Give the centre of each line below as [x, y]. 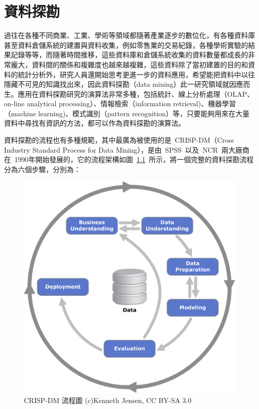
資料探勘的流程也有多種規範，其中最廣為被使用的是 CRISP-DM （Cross [119, 140]
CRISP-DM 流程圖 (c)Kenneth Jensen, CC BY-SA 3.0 [108, 400]
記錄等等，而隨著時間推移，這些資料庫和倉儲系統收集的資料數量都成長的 [129, 55]
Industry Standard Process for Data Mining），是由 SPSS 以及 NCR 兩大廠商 [127, 149]
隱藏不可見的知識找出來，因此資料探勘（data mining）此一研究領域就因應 [124, 84]
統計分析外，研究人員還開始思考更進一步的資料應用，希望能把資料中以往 [136, 74]
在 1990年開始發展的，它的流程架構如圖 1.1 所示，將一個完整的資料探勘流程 [129, 159]
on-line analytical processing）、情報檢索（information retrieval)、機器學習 [120, 103]
